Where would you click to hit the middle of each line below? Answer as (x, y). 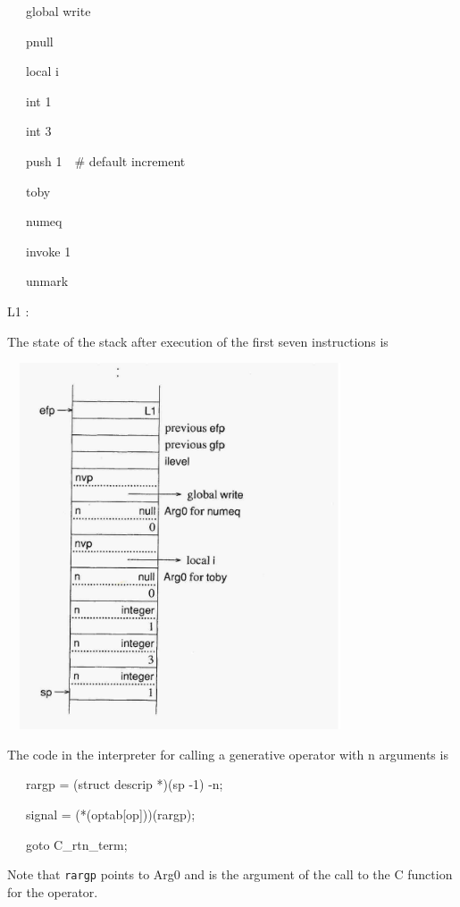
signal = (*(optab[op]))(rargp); (110, 814)
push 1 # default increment (105, 160)
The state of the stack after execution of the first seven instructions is (198, 341)
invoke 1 (48, 251)
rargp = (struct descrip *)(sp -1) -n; (124, 784)
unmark (47, 281)
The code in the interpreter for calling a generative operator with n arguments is (228, 754)
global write (58, 11)
